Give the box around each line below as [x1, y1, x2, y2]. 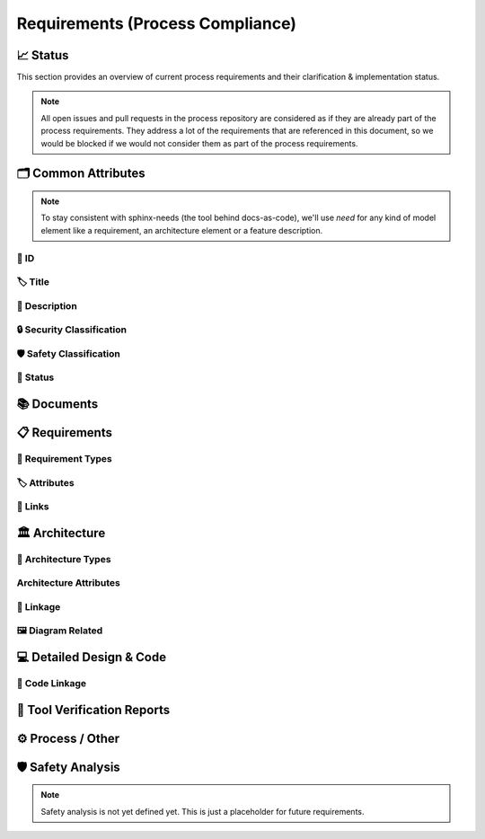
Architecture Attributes [16, 577, 120, 589]
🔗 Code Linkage [16, 676, 87, 689]
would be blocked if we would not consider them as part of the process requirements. [40, 137, 358, 148]
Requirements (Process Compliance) [16, 13, 296, 33]
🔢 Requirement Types [16, 452, 112, 464]
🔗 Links [16, 500, 49, 513]
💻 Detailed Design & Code [16, 649, 166, 665]
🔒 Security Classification [16, 323, 128, 336]
